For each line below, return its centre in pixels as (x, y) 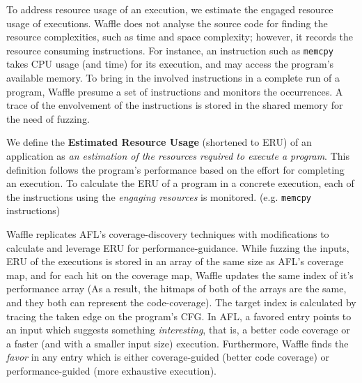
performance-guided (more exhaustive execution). (111, 370)
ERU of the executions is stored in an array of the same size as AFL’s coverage (175, 261)
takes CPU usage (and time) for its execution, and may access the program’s (170, 64)
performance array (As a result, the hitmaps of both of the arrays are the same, (176, 288)
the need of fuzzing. (48, 118)
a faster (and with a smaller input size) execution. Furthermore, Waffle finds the (178, 343)
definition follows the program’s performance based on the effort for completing (175, 169)
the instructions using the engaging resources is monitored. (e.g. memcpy (159, 196)
